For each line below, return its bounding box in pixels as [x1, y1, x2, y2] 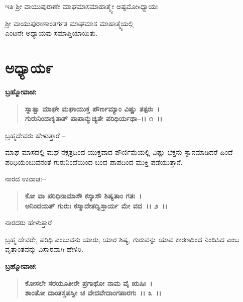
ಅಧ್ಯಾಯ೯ [5, 57, 53, 77]
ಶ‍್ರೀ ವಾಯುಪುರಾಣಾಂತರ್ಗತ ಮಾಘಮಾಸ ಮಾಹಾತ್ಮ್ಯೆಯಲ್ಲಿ [5, 18, 134, 28]
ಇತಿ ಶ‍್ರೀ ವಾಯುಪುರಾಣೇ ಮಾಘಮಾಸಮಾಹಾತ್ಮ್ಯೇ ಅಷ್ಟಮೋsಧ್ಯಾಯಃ [5, 1, 158, 11]
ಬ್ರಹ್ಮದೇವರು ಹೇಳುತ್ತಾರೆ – [5, 130, 66, 140]
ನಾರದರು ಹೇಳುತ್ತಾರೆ [5, 217, 52, 228]
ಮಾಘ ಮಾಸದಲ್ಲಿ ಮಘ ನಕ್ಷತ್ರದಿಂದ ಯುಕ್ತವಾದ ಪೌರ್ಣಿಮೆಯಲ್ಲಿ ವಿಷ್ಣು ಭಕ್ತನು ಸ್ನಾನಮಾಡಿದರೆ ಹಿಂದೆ [5, 147, 233, 157]
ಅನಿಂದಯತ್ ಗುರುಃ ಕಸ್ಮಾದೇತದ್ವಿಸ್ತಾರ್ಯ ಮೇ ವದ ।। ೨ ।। [25, 200, 168, 211]
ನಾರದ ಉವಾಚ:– [5, 173, 46, 184]
